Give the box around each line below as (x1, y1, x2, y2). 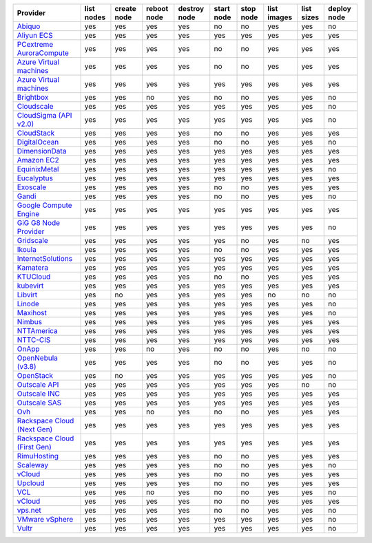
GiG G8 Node (17, 218, 61, 227)
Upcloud (17, 478, 45, 488)
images (267, 12, 293, 22)
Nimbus (17, 317, 43, 326)
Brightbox (17, 93, 49, 102)
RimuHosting (17, 451, 59, 460)
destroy (178, 4, 205, 13)
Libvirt (17, 290, 38, 299)
